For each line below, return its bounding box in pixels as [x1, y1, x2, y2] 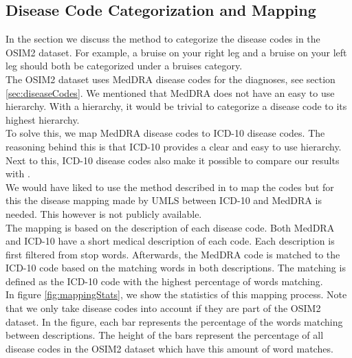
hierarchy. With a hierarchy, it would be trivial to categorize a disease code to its [5, 99, 347, 113]
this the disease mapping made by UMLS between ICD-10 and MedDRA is [5, 193, 322, 208]
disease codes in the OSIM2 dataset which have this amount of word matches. [5, 341, 333, 355]
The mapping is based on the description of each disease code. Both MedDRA [5, 220, 335, 234]
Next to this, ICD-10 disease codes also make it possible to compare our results [5, 153, 340, 167]
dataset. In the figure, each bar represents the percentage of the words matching [5, 314, 343, 328]
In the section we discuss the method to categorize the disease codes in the [5, 32, 320, 46]
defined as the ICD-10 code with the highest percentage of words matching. [5, 273, 323, 288]
